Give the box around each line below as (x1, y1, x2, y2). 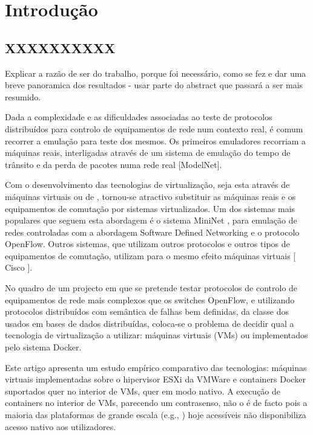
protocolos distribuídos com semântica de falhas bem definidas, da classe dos (5, 305, 289, 318)
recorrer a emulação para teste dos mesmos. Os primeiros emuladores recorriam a (5, 134, 306, 147)
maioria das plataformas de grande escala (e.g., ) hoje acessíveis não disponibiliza (5, 408, 306, 421)
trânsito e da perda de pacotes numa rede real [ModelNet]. (5, 158, 222, 170)
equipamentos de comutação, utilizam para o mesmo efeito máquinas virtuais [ (5, 249, 296, 262)
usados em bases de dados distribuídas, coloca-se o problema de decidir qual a (5, 317, 294, 329)
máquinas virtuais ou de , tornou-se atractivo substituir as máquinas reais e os (5, 190, 296, 202)
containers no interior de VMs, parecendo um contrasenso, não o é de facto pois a (5, 396, 308, 409)
